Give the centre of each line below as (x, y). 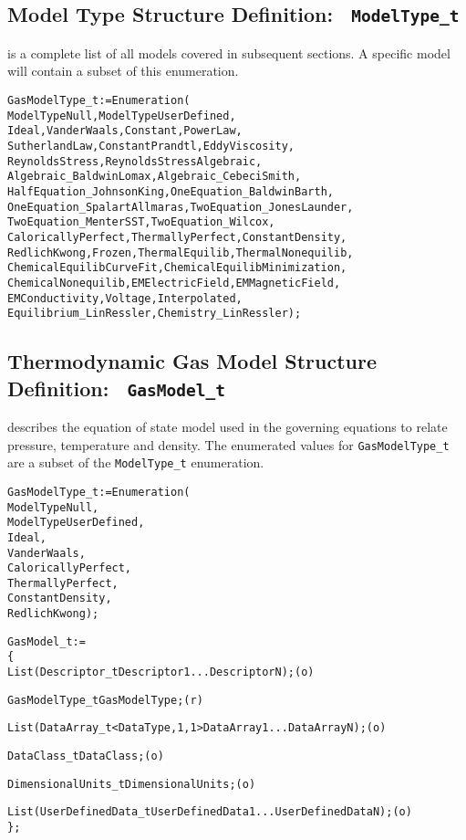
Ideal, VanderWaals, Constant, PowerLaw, (125, 131)
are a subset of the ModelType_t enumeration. (136, 462)
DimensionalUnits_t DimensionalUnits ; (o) (132, 784)
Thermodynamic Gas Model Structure (192, 361)
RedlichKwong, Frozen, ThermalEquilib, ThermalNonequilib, (181, 252)
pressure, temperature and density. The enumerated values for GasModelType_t (228, 444)
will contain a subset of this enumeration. (123, 71)
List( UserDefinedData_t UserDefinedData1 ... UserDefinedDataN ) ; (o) (210, 812)
